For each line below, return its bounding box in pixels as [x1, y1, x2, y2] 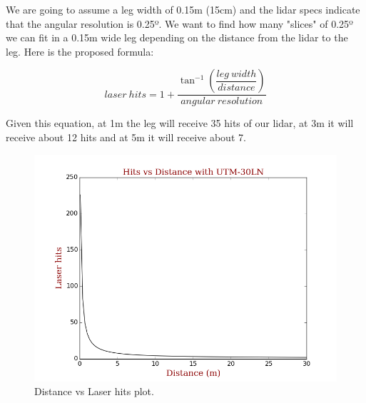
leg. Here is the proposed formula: [6, 44, 154, 58]
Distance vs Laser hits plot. [34, 384, 154, 399]
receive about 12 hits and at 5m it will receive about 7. [6, 130, 246, 144]
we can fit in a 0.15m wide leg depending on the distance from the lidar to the [6, 30, 348, 45]
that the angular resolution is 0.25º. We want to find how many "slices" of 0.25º [6, 16, 353, 31]
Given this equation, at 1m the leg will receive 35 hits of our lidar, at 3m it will [6, 116, 354, 131]
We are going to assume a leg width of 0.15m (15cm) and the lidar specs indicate [6, 2, 360, 16]
